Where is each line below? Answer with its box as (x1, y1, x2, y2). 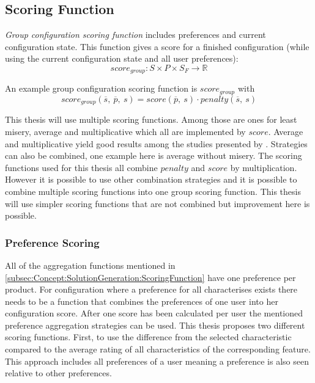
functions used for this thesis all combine (5, 161, 158, 173)
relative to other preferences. (5, 367, 112, 379)
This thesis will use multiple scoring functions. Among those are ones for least (5, 113, 297, 126)
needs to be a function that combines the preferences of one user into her (5, 294, 278, 307)
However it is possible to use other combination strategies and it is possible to (5, 173, 297, 186)
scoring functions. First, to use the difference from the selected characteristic (5, 330, 292, 343)
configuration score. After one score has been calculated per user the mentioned (5, 307, 303, 319)
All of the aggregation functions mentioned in (5, 258, 176, 271)
